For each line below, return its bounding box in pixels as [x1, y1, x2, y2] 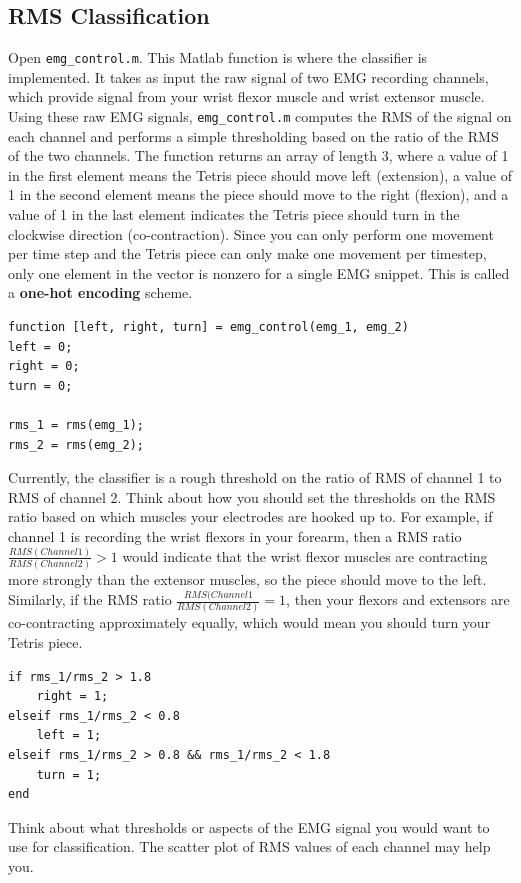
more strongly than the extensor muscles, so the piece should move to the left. [8, 569, 487, 590]
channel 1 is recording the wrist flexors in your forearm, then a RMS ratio [8, 525, 462, 546]
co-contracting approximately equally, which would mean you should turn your [8, 612, 491, 633]
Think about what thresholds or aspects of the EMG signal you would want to [8, 816, 490, 837]
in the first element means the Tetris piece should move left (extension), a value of [8, 164, 513, 185]
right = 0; [8, 359, 80, 374]
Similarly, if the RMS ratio [8, 589, 172, 610]
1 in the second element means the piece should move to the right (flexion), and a [8, 184, 509, 205]
